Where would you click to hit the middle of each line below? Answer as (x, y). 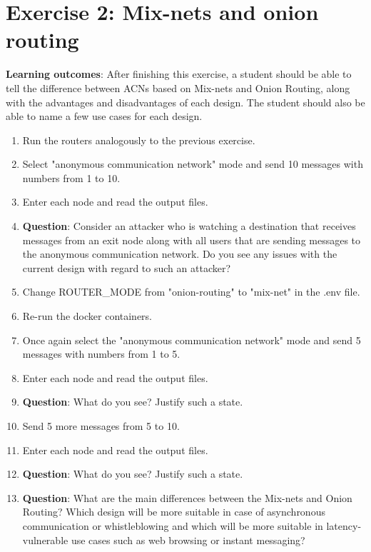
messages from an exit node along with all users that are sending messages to (192, 240)
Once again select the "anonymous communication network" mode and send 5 (192, 340)
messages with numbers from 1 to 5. (101, 354)
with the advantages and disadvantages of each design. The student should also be (185, 102)
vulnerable (45, 540)
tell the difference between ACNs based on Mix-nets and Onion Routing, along (178, 87)
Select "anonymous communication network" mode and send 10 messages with (193, 164)
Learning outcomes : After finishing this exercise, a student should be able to (179, 74)
